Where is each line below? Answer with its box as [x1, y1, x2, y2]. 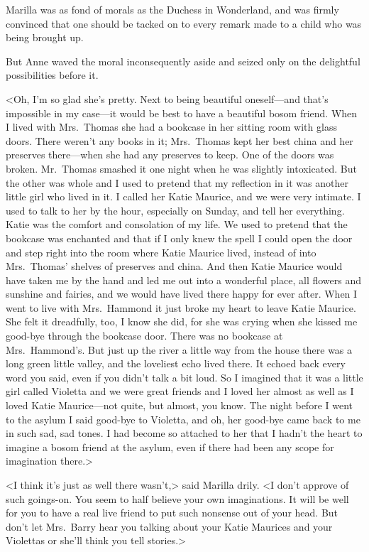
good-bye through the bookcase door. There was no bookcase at [6, 328, 283, 343]
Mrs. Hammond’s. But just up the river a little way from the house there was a [6, 342, 353, 357]
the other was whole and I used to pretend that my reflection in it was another [6, 175, 348, 190]
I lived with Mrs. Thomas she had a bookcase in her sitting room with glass [6, 119, 337, 134]
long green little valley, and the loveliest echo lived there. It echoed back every [6, 356, 346, 371]
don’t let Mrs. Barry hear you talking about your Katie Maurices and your [6, 519, 333, 534]
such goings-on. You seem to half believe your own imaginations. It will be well [6, 491, 349, 506]
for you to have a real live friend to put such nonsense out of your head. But [6, 505, 338, 520]
